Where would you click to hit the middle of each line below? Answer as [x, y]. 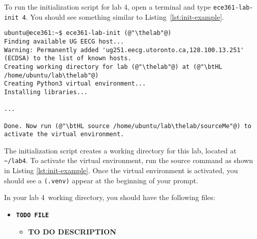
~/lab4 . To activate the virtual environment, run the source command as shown [129, 160]
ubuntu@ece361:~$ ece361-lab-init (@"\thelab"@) [88, 33]
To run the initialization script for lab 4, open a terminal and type [108, 7]
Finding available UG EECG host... [64, 41]
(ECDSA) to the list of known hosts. [68, 58]
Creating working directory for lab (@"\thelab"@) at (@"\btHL [113, 67]
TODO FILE [33, 215]
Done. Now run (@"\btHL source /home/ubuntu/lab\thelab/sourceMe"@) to [128, 126]
